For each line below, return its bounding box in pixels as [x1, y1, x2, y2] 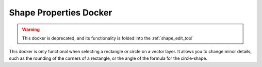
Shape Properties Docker [9, 7, 113, 18]
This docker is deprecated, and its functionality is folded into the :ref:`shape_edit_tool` [22, 35, 194, 41]
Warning [22, 27, 40, 32]
